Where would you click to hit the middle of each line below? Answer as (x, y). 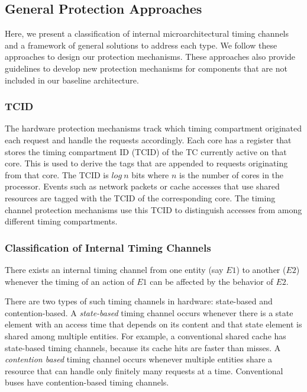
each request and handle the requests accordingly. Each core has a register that (148, 139)
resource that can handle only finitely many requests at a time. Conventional (144, 370)
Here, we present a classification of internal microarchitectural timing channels (147, 33)
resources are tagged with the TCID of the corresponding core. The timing (140, 197)
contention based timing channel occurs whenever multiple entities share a (139, 359)
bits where (150, 174)
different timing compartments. (61, 221)
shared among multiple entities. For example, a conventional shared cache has (146, 335)
